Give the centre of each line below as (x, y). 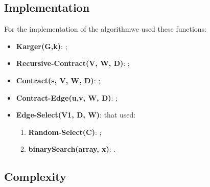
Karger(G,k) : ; (42, 46)
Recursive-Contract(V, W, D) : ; (73, 63)
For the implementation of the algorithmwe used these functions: (106, 29)
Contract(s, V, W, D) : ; (58, 80)
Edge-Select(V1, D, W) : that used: (76, 115)
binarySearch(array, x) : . (72, 149)
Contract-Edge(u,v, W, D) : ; (67, 97)
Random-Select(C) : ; (65, 132)
